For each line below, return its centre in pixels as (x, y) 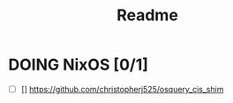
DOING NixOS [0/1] (79, 65)
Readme (147, 15)
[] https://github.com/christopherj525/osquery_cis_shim (122, 89)
